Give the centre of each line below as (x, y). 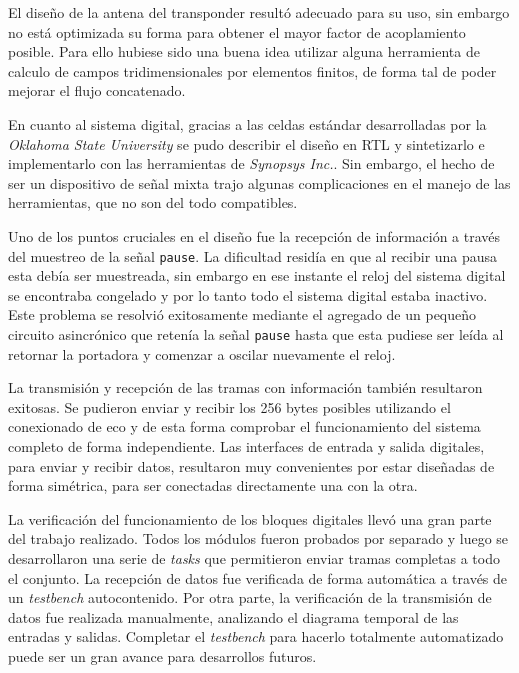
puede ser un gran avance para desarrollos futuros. (162, 655)
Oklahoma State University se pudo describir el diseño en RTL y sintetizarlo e (246, 143)
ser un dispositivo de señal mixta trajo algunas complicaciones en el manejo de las (259, 182)
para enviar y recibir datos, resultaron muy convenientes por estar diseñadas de (251, 465)
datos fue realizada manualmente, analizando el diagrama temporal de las (233, 616)
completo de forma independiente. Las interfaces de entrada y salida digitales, (246, 446)
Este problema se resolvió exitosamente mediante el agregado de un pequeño (242, 314)
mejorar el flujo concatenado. (97, 90)
